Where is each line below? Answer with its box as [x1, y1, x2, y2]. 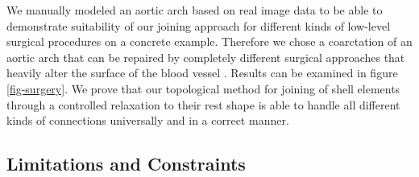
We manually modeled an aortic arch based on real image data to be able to [6, 2, 383, 18]
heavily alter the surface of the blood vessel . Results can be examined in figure [6, 64, 398, 81]
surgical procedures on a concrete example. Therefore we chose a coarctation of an [6, 33, 413, 50]
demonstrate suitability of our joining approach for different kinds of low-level [6, 17, 391, 34]
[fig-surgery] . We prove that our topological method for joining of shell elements [6, 80, 400, 97]
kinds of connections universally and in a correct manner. [6, 112, 289, 129]
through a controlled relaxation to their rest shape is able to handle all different [6, 96, 400, 113]
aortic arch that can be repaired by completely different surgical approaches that [6, 48, 405, 65]
